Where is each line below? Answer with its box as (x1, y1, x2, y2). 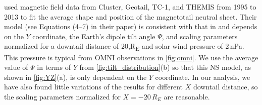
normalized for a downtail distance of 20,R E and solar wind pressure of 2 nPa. (4, 41, 244, 53)
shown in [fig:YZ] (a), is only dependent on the (4, 71, 147, 82)
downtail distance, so (193, 81, 258, 92)
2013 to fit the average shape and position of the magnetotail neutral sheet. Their (4, 11, 257, 22)
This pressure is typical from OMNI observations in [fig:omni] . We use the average (4, 52, 258, 62)
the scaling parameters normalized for (4, 91, 121, 101)
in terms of (37, 62, 71, 72)
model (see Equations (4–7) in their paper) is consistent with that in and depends (4, 21, 257, 32)
